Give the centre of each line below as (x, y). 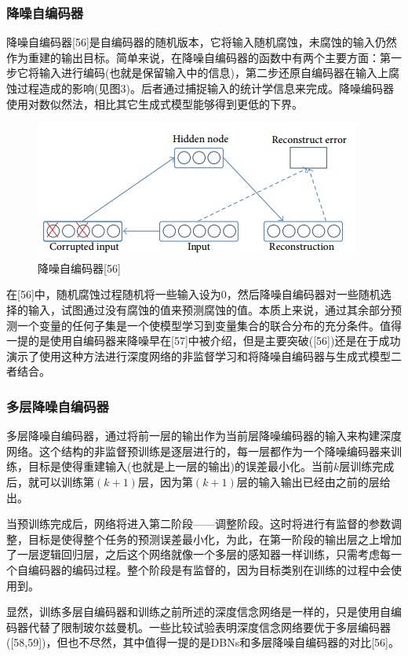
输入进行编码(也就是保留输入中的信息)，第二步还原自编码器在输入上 (213, 73)
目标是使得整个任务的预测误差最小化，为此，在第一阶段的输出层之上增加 (215, 539)
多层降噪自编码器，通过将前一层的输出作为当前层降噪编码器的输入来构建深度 (204, 436)
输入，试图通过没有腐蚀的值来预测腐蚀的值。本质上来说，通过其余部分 (209, 309)
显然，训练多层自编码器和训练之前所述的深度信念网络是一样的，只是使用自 (199, 612)
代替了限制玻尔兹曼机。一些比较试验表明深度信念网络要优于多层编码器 (209, 627)
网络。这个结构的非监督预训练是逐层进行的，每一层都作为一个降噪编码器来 (199, 451)
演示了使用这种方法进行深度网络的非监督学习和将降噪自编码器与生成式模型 (199, 355)
